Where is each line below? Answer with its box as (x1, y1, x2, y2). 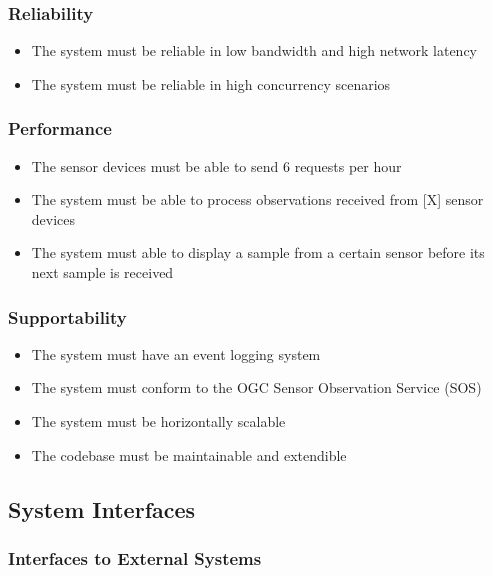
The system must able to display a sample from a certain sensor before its (31, 242, 485, 263)
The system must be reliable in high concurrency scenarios (31, 73, 391, 94)
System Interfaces (8, 493, 196, 524)
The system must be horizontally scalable (31, 411, 286, 431)
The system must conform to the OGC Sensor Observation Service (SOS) (31, 377, 482, 398)
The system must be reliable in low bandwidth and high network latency (31, 40, 477, 61)
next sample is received (31, 262, 174, 282)
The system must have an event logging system (31, 343, 321, 364)
